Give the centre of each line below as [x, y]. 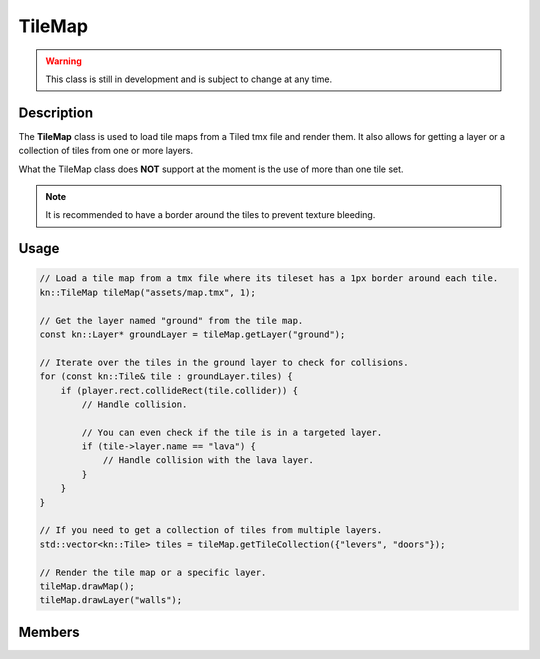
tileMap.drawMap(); [87, 586]
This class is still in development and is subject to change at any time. [189, 79]
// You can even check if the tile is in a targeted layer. [232, 432]
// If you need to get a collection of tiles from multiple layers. [211, 530]
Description [56, 112]
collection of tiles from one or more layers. [106, 151]
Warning [63, 61]
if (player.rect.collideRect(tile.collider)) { [179, 390]
